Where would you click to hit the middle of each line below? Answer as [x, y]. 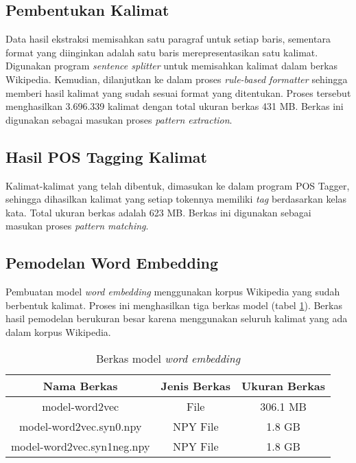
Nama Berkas [80, 385]
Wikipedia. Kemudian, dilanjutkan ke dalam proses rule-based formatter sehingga [177, 79]
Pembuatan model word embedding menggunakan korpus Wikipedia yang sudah [173, 292]
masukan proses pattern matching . [77, 226]
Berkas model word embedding [168, 358]
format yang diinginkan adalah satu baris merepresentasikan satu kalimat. [162, 52]
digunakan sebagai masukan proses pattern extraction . [119, 119]
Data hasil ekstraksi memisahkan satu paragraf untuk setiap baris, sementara [168, 39]
